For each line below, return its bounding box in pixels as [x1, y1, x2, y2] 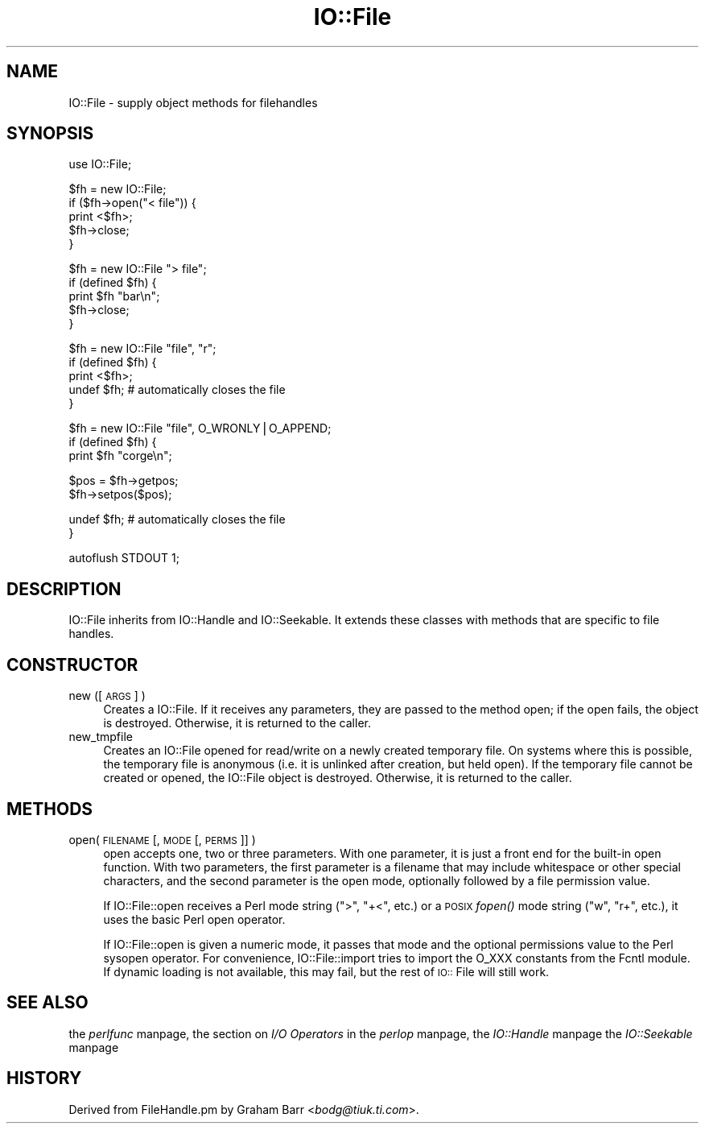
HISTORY [6, 1068, 82, 1089]
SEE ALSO [6, 992, 89, 1013]
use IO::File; [68, 157, 132, 172]
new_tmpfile [68, 730, 133, 744]
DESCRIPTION [6, 578, 122, 599]
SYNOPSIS [6, 123, 94, 144]
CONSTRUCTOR [6, 654, 138, 675]
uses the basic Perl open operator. [103, 912, 286, 926]
